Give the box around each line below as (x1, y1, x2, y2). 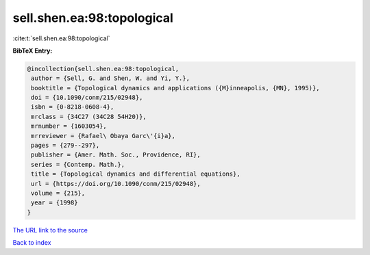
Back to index (12, 239, 51, 247)
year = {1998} (31, 199, 78, 206)
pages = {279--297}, (31, 142, 100, 150)
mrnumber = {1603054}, (31, 122, 108, 130)
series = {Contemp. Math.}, (31, 161, 125, 168)
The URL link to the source (12, 226, 88, 234)
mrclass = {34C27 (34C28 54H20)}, (31, 113, 147, 120)
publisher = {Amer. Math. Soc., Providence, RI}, (31, 151, 201, 159)
